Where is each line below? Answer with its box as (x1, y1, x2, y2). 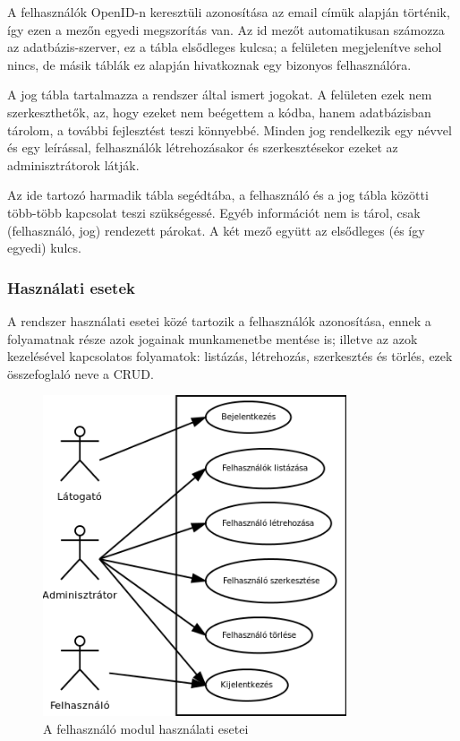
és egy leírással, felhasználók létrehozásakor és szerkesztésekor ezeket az (7, 138, 398, 157)
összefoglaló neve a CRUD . (7, 364, 154, 383)
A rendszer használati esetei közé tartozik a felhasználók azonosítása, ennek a (7, 311, 431, 330)
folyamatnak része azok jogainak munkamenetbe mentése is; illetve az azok (7, 329, 418, 348)
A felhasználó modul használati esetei (43, 719, 249, 737)
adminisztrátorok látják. (7, 155, 140, 174)
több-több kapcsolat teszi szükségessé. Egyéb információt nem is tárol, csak (7, 202, 421, 221)
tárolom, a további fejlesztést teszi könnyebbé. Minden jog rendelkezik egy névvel (7, 120, 452, 139)
